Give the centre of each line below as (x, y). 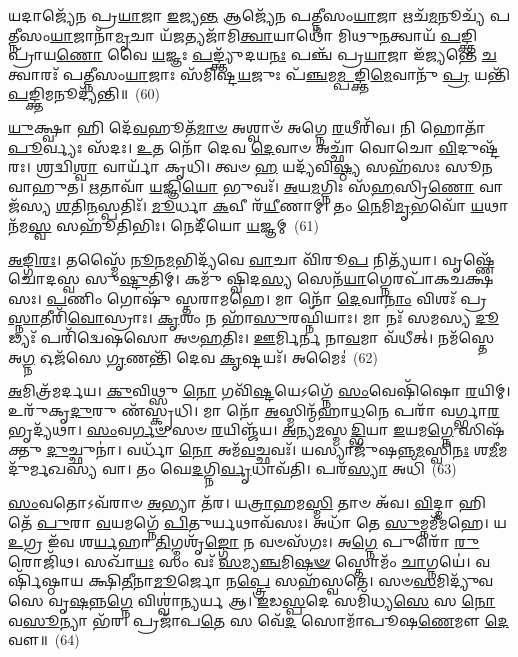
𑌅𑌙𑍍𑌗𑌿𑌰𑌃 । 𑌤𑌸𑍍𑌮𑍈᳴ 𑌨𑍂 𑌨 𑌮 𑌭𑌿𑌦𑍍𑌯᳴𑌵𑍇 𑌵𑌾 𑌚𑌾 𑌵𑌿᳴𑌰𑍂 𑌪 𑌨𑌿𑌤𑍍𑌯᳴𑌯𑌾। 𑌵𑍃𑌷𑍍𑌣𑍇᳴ (251, 258)
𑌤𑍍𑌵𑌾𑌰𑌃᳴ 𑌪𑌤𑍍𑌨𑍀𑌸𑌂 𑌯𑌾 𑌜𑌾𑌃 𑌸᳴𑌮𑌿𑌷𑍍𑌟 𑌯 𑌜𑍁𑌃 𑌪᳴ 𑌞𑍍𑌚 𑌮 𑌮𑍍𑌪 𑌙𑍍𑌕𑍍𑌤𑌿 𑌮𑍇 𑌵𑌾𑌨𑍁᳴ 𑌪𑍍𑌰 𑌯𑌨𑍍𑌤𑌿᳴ (259, 73)
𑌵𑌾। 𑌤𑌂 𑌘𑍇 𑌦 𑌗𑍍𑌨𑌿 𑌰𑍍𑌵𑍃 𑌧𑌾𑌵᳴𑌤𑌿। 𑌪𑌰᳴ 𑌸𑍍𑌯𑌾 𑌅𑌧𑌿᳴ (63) (279, 468)
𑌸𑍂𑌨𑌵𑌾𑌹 (468, 166)
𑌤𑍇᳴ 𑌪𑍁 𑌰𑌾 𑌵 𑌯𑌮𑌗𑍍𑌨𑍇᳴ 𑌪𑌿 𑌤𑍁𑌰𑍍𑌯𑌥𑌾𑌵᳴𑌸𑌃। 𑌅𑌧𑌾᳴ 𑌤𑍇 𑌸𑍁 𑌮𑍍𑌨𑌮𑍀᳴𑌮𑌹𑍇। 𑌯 (257, 521)
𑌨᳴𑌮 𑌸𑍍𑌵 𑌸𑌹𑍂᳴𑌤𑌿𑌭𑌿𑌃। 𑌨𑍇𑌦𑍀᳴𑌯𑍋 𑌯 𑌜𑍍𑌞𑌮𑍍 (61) (163, 224)
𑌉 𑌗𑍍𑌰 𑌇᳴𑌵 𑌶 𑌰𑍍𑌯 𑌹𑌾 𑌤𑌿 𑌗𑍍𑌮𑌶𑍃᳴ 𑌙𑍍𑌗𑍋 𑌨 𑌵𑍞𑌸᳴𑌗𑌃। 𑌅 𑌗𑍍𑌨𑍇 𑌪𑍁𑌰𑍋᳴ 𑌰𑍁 (244, 541)
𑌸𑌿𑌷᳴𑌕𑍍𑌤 (481, 429)
